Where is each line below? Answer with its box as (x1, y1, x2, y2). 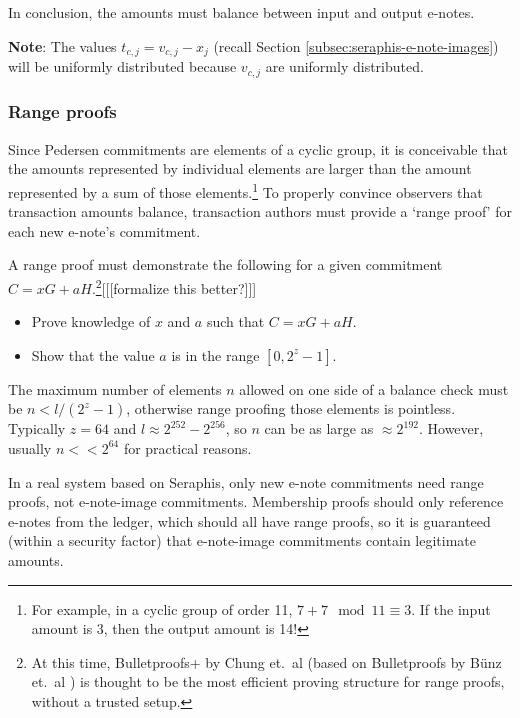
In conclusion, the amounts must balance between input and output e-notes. (8, 2, 475, 22)
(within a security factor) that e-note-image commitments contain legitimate (8, 530, 477, 551)
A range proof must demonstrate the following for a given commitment (8, 254, 443, 275)
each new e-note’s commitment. (8, 220, 201, 241)
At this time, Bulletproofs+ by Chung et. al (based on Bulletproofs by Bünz (31, 651, 502, 672)
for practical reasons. (123, 437, 252, 458)
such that (206, 311, 265, 332)
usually (8, 437, 52, 458)
